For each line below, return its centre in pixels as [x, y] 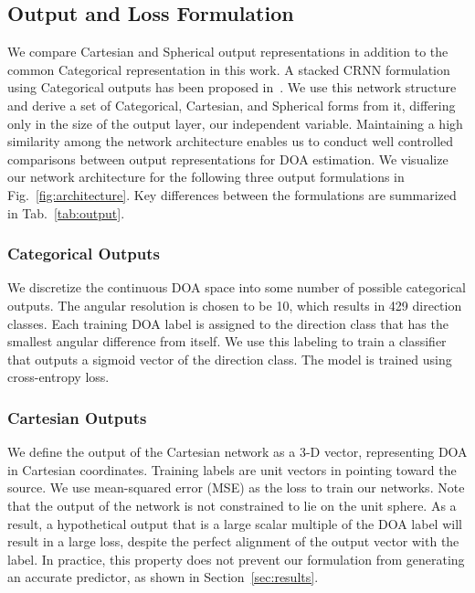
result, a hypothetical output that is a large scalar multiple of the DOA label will [235, 523]
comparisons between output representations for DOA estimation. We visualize [228, 159]
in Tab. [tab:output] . [66, 212]
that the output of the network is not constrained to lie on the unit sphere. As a [232, 505]
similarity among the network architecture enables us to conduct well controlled [231, 141]
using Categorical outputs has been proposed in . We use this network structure [232, 87]
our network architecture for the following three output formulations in [206, 177]
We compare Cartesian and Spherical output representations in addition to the [228, 52]
